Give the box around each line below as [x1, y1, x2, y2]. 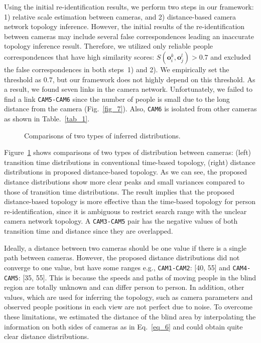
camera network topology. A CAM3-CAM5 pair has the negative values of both [4, 216, 238, 226]
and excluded [210, 51, 251, 62]
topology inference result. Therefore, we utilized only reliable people [4, 41, 213, 51]
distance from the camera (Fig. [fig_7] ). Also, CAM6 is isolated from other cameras [4, 103, 257, 114]
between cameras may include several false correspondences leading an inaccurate [4, 31, 254, 41]
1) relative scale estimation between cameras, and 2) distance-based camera [4, 11, 236, 22]
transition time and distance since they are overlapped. [4, 226, 173, 236]
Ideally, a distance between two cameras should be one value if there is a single [4, 242, 247, 253]
